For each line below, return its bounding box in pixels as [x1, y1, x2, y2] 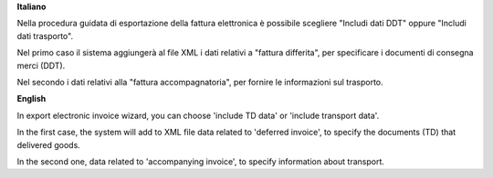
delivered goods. [16, 139, 81, 150]
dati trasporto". [16, 30, 73, 41]
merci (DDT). [16, 60, 66, 71]
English [16, 94, 47, 104]
